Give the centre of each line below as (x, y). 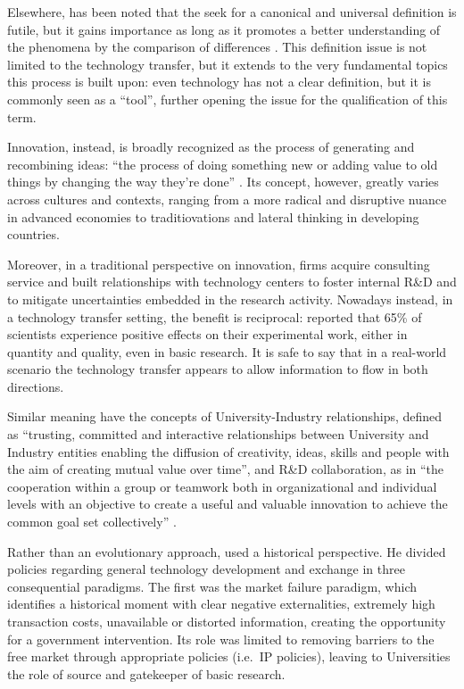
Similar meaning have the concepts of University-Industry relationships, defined (225, 416)
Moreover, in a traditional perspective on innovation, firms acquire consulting (219, 264)
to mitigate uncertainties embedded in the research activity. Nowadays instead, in (230, 299)
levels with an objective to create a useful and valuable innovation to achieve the (228, 504)
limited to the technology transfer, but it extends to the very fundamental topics (228, 64)
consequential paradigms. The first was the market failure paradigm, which (212, 586)
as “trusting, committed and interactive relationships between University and (218, 434)
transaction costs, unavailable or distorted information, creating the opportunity (227, 621)
